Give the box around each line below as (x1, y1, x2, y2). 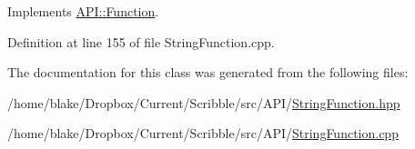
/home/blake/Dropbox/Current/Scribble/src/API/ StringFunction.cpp (7, 124, 399, 143)
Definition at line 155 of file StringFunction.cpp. (7, 32, 275, 51)
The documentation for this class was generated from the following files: (7, 63, 409, 82)
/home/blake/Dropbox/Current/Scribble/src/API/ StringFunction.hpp (7, 93, 400, 112)
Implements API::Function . (7, 2, 159, 20)
